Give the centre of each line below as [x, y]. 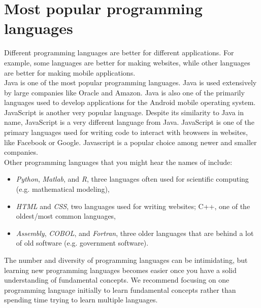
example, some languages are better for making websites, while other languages [127, 62]
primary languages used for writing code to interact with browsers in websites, [126, 132]
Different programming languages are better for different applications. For [119, 53]
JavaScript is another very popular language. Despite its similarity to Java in [124, 112]
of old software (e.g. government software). [82, 243]
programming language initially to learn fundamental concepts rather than [120, 289]
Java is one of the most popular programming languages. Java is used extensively [130, 82]
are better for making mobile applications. [70, 72]
